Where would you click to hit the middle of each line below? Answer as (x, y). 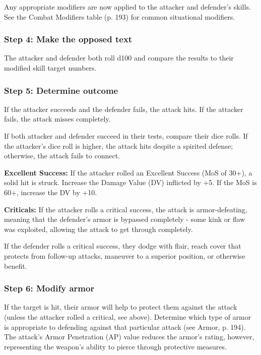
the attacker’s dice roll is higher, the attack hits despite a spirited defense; (119, 145)
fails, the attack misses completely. (57, 119)
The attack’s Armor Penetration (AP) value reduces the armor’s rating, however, (129, 337)
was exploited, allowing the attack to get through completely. (99, 229)
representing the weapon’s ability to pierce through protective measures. (115, 346)
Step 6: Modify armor (49, 288)
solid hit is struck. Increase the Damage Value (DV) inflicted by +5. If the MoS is (130, 182)
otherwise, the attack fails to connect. (62, 156)
